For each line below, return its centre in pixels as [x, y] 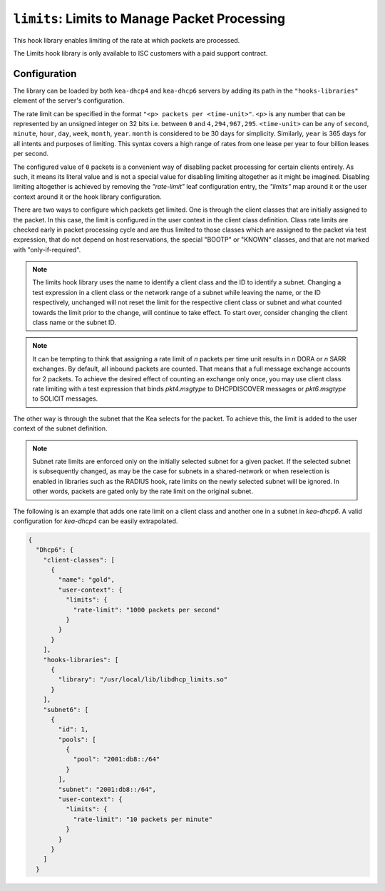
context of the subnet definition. [60, 428]
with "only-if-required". [47, 249]
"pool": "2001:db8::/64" [117, 759]
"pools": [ [77, 739]
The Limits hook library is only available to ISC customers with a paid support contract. [140, 53]
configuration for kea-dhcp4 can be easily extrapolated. [96, 521]
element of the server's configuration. [69, 101]
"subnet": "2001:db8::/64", [107, 789]
